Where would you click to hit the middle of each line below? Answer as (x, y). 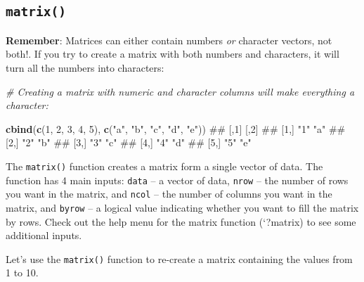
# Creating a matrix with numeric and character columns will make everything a (180, 91)
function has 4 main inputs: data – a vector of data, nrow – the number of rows (177, 180)
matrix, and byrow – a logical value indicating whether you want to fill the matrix (182, 207)
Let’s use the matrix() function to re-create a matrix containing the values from (179, 258)
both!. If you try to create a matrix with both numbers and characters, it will (173, 54)
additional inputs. (44, 235)
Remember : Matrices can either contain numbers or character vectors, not (169, 40)
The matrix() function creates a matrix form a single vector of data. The (164, 166)
